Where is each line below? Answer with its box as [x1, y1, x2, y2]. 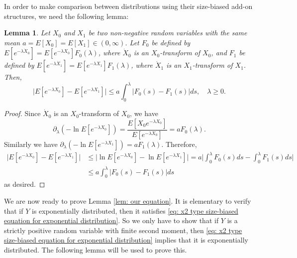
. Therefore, [161, 138, 197, 149]
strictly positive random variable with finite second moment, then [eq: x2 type [4, 225, 242, 235]
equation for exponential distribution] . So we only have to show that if [4, 215, 219, 226]
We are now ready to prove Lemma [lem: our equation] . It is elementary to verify [4, 195, 251, 206]
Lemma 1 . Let [4, 27, 50, 38]
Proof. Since [4, 108, 41, 119]
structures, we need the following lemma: [4, 10, 129, 21]
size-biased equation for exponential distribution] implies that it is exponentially [4, 235, 248, 245]
